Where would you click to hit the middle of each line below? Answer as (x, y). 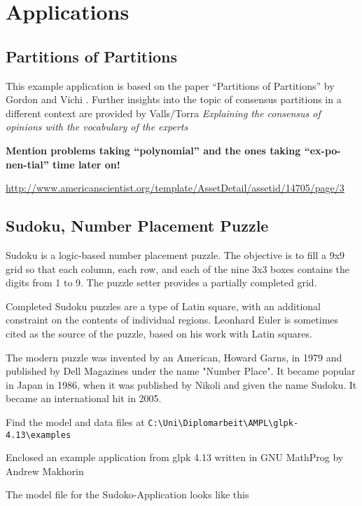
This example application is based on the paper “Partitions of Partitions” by (170, 85)
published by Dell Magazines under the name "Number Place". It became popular (181, 371)
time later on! (86, 164)
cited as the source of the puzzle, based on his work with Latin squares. (159, 333)
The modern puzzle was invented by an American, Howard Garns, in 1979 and (174, 357)
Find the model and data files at (75, 421)
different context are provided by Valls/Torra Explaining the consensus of (163, 113)
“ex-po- (322, 150)
